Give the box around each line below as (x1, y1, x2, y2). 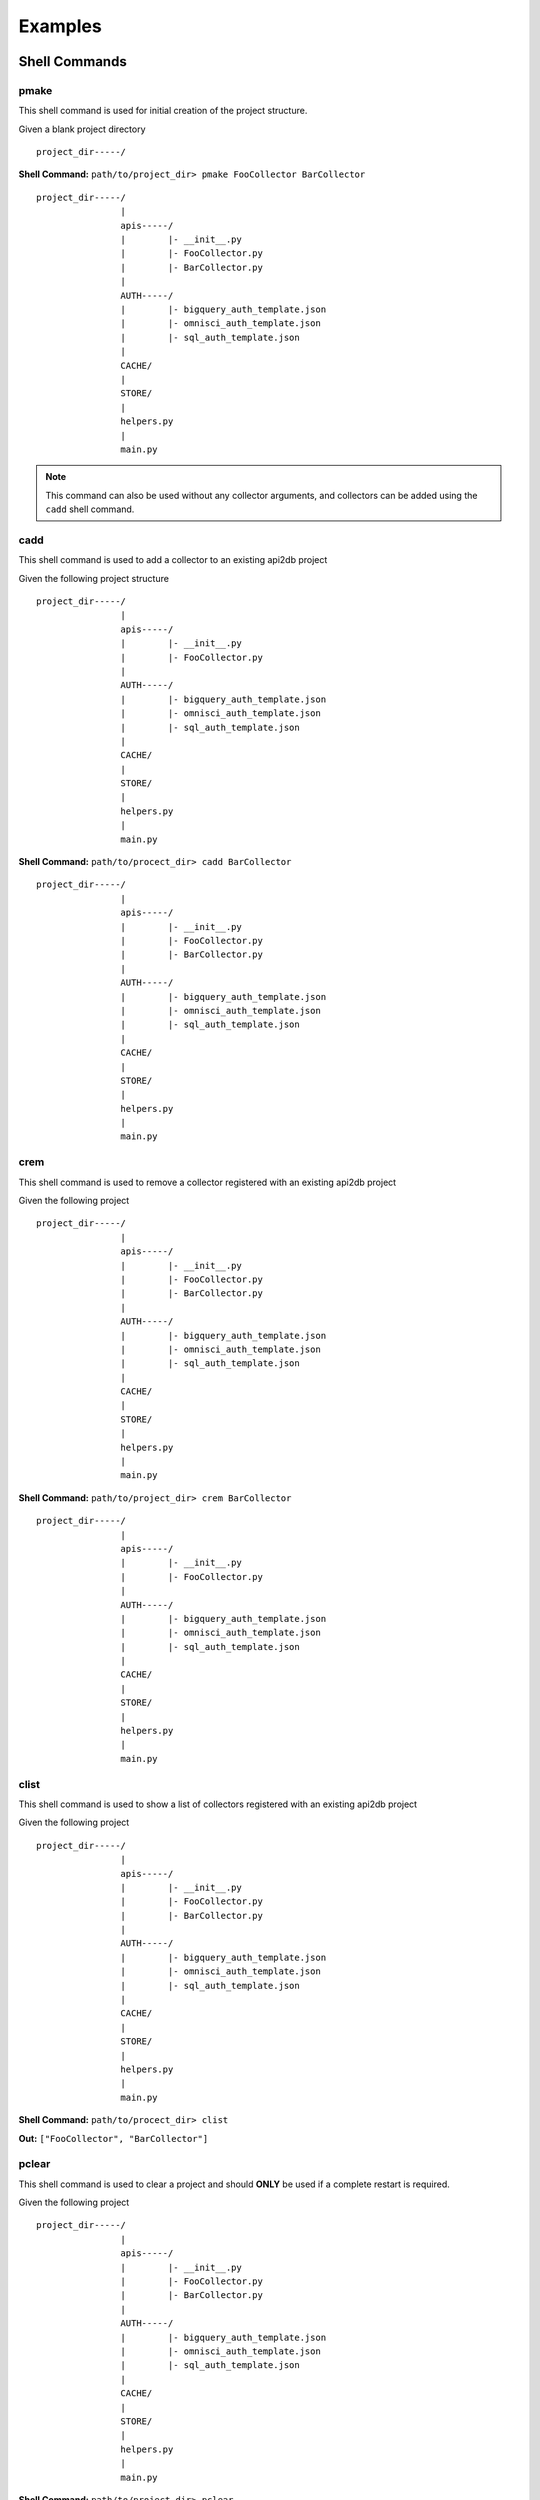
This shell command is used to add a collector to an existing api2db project (18, 554, 328, 566)
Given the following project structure (18, 572, 170, 584)
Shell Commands (18, 53, 127, 70)
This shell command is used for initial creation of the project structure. (18, 105, 308, 117)
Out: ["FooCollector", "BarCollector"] (18, 2132, 209, 2144)
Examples (18, 15, 102, 37)
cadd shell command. (45, 503, 135, 515)
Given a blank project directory (18, 123, 146, 135)
